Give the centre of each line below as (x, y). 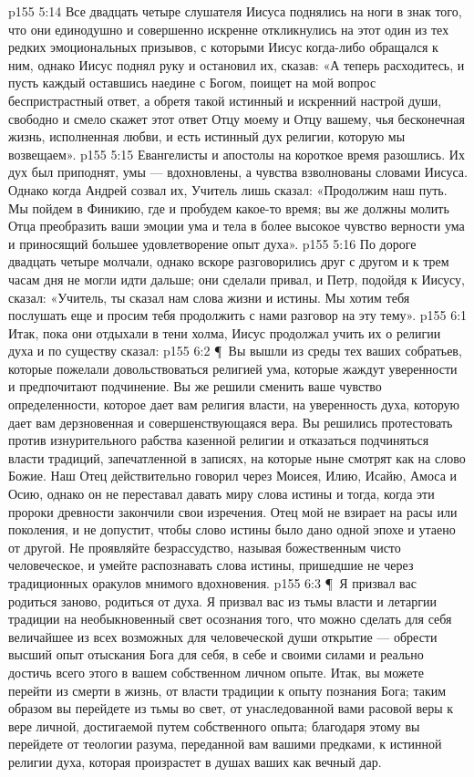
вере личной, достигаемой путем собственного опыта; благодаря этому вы (214, 725)
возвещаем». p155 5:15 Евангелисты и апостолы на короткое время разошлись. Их (237, 154)
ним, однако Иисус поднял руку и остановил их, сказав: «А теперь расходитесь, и (237, 64)
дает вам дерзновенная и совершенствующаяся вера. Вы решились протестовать (231, 422)
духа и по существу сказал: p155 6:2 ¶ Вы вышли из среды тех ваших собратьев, (235, 351)
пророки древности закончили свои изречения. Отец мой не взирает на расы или (233, 511)
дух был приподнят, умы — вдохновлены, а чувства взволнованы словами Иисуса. (238, 172)
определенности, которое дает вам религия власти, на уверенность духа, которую (234, 404)
